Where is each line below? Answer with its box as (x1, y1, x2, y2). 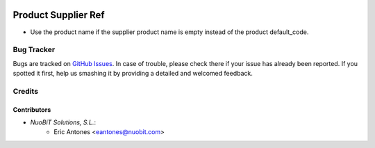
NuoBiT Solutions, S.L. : (30, 118, 97, 126)
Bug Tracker (12, 45, 56, 55)
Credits (12, 86, 38, 96)
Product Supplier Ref (12, 9, 105, 21)
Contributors (12, 105, 51, 114)
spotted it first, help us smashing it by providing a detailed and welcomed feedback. (12, 69, 253, 78)
